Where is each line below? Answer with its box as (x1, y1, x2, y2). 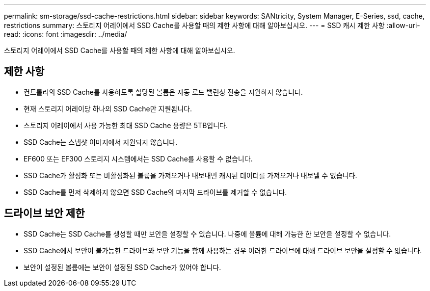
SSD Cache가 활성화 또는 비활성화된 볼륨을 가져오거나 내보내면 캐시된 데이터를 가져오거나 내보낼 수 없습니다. (24, 171, 357, 180)
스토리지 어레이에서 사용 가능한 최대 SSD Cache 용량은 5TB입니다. (24, 121, 228, 130)
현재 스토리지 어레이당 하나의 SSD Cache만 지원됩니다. (24, 104, 192, 113)
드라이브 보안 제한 (4, 207, 85, 220)
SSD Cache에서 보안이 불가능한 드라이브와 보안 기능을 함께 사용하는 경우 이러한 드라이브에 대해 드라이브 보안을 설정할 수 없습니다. (24, 246, 422, 255)
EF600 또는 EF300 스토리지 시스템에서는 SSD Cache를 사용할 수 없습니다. (24, 154, 253, 163)
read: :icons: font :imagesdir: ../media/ (4, 30, 127, 38)
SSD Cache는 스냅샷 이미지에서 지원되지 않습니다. (24, 137, 178, 146)
